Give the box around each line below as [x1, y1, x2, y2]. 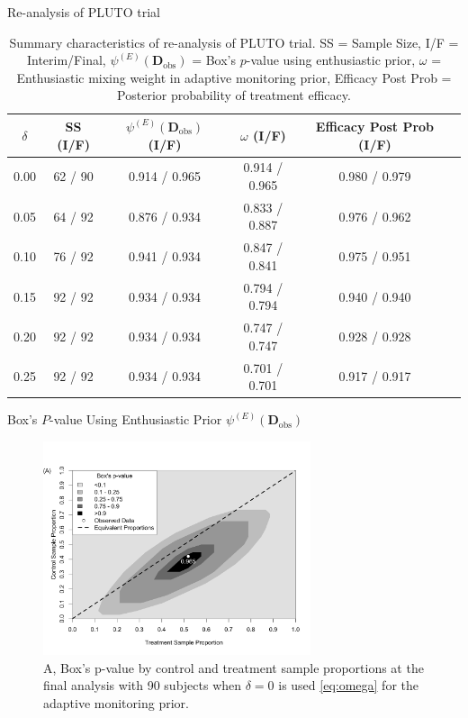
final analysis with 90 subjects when [43, 676, 242, 695]
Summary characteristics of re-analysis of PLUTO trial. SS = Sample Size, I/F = [9, 32, 459, 51]
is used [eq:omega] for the [278, 676, 418, 695]
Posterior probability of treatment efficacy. [117, 86, 351, 105]
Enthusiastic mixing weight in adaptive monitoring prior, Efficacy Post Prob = [16, 68, 452, 86]
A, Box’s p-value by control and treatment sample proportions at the [43, 658, 424, 677]
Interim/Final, [26, 50, 106, 69]
